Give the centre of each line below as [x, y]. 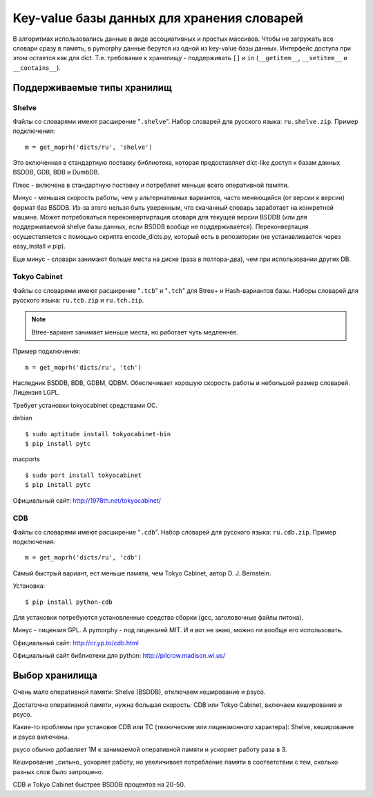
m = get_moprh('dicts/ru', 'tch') [83, 367]
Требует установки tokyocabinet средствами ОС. [85, 405]
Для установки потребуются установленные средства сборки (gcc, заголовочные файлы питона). [158, 618]
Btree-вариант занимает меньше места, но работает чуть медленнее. [135, 332]
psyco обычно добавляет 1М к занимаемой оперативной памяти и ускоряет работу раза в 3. [150, 750]
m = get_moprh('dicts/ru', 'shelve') [89, 147]
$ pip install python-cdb [69, 602]
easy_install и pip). [39, 247]
